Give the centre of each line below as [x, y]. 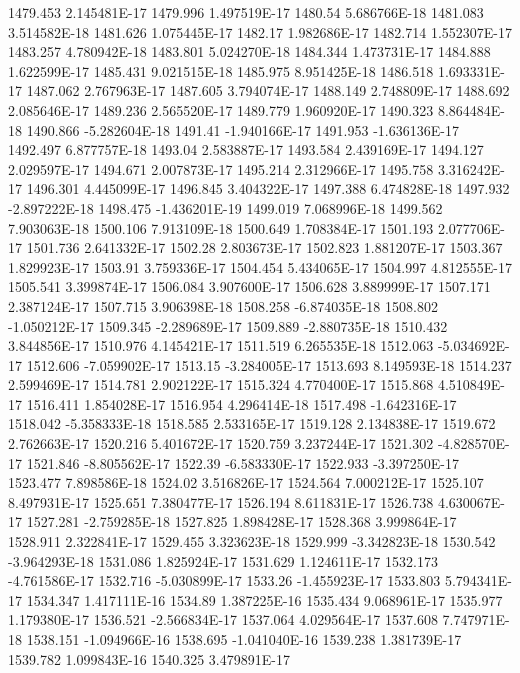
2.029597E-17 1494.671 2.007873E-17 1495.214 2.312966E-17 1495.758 [221, 168]
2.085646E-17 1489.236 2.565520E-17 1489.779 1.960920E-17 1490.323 [221, 109]
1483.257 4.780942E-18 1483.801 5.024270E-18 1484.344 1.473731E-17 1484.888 [249, 51]
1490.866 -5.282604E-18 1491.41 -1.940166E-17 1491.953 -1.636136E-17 [242, 129]
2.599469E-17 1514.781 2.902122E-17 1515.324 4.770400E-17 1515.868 [221, 384]
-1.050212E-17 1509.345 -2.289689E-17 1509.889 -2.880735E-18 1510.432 [228, 325]
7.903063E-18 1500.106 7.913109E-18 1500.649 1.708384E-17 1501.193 [221, 227]
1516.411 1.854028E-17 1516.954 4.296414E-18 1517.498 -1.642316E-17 [241, 403]
